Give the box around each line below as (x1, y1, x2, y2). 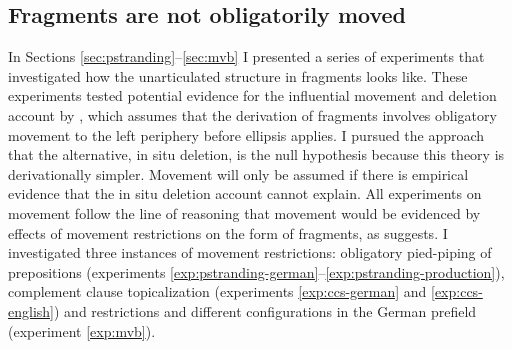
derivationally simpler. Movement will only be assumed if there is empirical (8, 163, 469, 184)
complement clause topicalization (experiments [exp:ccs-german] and (8, 281, 427, 302)
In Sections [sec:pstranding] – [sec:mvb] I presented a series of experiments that (8, 46, 485, 67)
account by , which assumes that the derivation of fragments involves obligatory (8, 104, 497, 125)
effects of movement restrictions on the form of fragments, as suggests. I (8, 222, 448, 243)
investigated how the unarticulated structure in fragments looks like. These (8, 65, 468, 86)
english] (8, 300, 54, 321)
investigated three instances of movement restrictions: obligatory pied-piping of (8, 242, 492, 263)
